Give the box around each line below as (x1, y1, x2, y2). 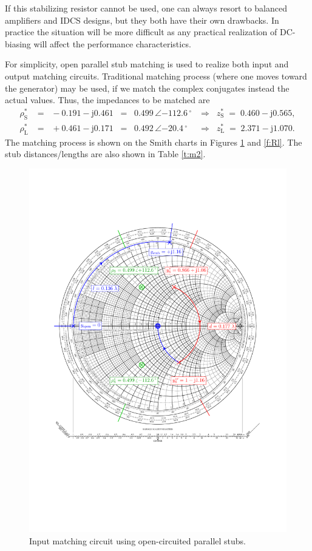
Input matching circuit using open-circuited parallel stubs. (29, 535, 246, 547)
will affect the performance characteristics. (33, 37, 191, 50)
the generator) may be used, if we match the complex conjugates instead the (5, 81, 290, 94)
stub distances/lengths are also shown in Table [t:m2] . (5, 147, 206, 160)
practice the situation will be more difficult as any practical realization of (5, 25, 277, 38)
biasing (5, 37, 31, 50)
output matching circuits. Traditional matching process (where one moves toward (5, 69, 307, 82)
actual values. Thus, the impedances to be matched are (5, 93, 210, 106)
